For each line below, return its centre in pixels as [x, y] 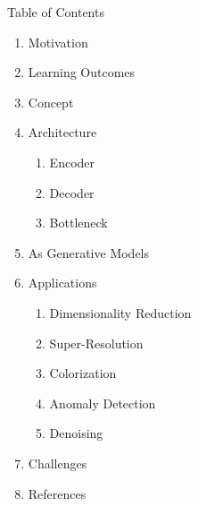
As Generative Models [89, 252]
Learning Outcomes [82, 72]
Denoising [76, 433]
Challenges [58, 463]
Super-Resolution [96, 343]
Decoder [72, 192]
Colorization [83, 373]
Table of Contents [56, 12]
